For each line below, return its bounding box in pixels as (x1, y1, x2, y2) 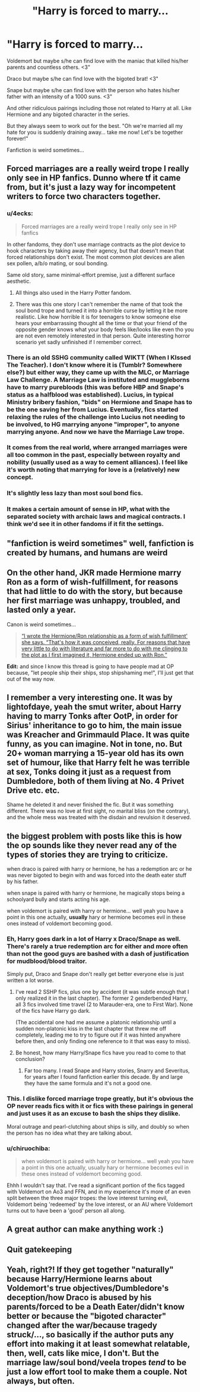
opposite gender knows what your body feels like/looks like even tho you (15, 326, 194, 333)
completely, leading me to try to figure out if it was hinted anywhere (15, 1031, 181, 1038)
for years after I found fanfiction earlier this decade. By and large (24, 1073, 183, 1081)
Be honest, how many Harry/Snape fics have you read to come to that (15, 1049, 186, 1056)
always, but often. (7, 1376, 75, 1386)
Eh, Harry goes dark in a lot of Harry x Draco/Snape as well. (7, 935, 181, 943)
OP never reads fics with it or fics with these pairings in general (7, 1102, 193, 1110)
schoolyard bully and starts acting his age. (7, 896, 110, 903)
